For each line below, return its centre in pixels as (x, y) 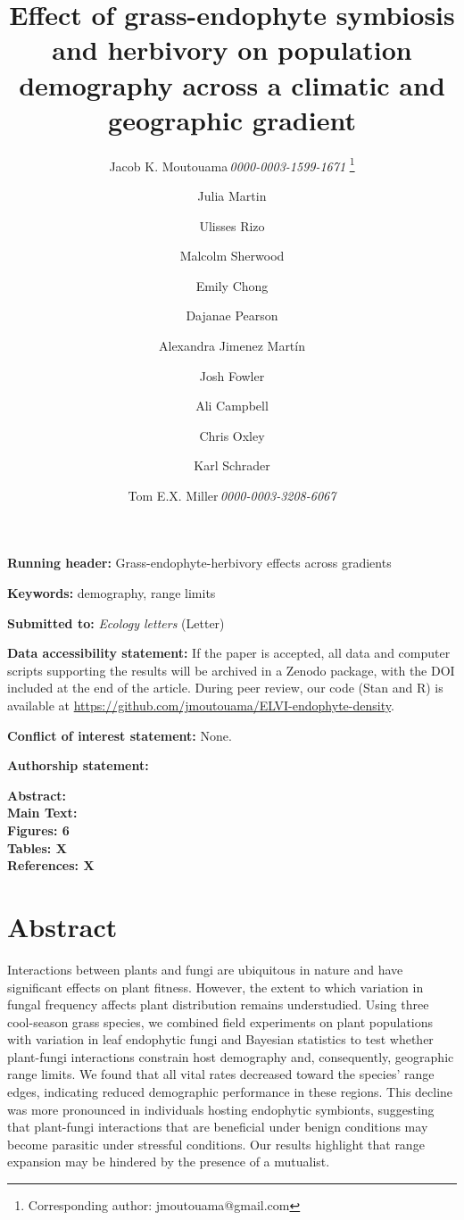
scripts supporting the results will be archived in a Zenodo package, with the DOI (231, 670)
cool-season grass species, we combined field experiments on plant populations (220, 1021)
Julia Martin (232, 195)
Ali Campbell (232, 406)
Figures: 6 (38, 830)
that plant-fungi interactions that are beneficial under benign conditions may (218, 1127)
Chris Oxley (232, 435)
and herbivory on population (232, 50)
